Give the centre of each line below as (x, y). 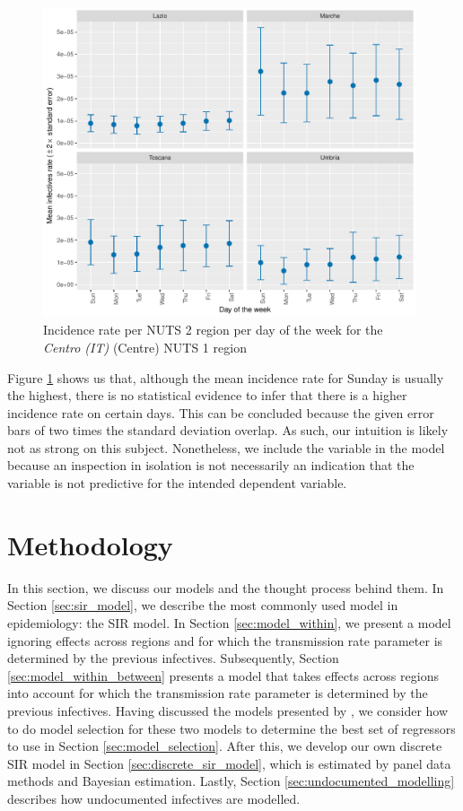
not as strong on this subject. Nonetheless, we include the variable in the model (226, 447)
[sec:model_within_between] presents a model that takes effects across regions (223, 675)
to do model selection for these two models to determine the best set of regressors (231, 728)
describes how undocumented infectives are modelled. (154, 798)
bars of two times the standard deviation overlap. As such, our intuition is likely (228, 430)
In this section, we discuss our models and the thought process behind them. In (226, 587)
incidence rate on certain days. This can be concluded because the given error (221, 412)
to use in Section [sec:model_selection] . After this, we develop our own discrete (225, 746)
